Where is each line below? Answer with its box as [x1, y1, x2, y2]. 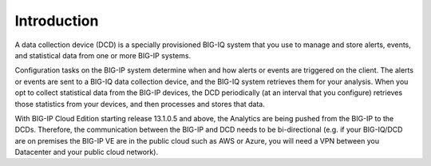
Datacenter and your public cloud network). [14, 148, 159, 157]
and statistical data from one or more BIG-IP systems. [14, 50, 192, 60]
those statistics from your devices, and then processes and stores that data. [14, 99, 265, 109]
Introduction [14, 12, 99, 30]
